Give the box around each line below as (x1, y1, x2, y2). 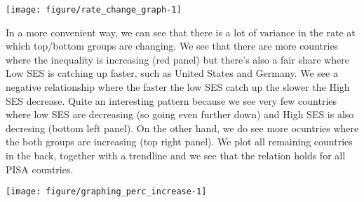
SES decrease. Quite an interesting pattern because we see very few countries (6, 93, 337, 108)
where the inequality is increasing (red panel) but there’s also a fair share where (6, 52, 349, 66)
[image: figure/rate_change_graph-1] (6, 5, 182, 15)
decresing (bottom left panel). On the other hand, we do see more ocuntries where (6, 120, 359, 135)
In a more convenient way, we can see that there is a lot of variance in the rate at (6, 24, 356, 39)
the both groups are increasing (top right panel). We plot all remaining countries (6, 134, 353, 149)
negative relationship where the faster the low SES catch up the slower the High (6, 80, 350, 94)
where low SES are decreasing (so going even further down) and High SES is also (6, 107, 354, 122)
